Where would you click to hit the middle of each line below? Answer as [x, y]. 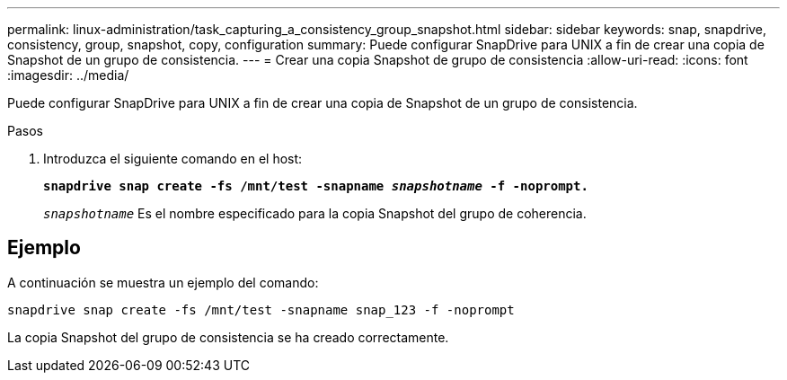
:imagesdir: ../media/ [68, 75]
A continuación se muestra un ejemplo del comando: [163, 282]
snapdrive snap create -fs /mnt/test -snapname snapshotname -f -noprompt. [316, 186]
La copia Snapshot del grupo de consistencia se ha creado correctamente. [228, 337]
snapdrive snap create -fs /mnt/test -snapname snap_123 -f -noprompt [261, 309]
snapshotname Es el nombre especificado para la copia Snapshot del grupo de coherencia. [315, 213]
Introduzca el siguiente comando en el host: [173, 159]
